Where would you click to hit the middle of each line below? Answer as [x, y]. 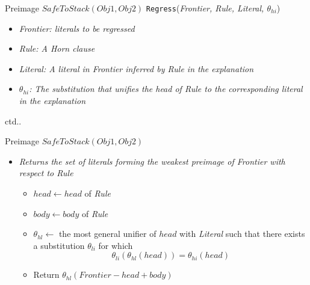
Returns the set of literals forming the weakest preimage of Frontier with [152, 161]
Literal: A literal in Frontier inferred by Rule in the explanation [136, 68]
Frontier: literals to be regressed [77, 28]
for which [116, 245]
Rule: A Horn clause [57, 48]
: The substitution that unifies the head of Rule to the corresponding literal [166, 89]
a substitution [59, 245]
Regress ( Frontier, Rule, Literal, [205, 8]
